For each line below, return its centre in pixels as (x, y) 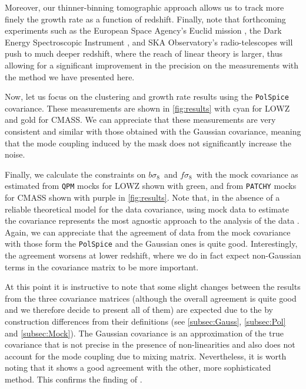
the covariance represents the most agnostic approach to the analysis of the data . (152, 220)
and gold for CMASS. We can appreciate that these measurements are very (140, 120)
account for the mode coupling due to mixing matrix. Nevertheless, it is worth (146, 356)
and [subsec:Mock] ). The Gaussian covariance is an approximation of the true (144, 333)
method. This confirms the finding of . (74, 379)
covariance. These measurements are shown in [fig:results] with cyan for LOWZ (147, 108)
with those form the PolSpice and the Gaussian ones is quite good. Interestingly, (151, 243)
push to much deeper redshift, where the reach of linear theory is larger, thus (144, 53)
